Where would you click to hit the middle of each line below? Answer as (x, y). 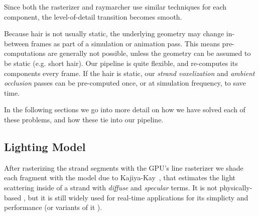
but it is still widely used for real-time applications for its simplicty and (138, 197)
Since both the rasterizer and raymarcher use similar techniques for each (115, 7)
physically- (236, 187)
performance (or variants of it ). (53, 207)
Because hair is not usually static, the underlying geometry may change (114, 33)
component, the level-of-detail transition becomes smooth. (93, 16)
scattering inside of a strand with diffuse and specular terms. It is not (111, 187)
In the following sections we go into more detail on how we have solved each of (125, 110)
